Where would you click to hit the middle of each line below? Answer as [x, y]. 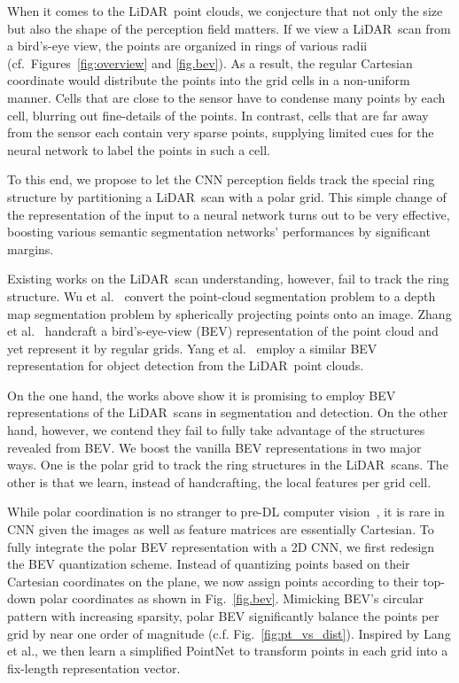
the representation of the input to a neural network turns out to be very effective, [229, 214]
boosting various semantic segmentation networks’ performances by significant [219, 232]
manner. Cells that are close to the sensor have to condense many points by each [226, 97]
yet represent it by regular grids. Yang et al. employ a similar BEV [192, 348]
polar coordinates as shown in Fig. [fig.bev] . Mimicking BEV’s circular [232, 598]
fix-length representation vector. [94, 667]
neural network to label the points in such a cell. [139, 149]
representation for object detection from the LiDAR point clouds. [186, 365]
